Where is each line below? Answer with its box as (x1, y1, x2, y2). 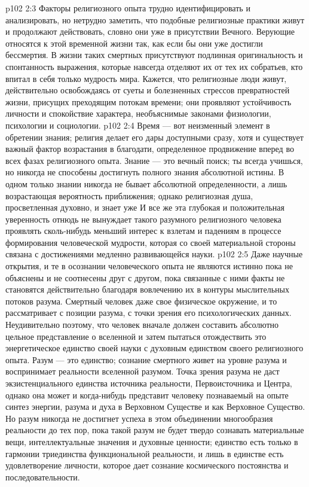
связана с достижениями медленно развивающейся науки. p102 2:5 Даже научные (5, 248, 303, 260)
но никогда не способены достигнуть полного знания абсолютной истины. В (5, 166, 284, 178)
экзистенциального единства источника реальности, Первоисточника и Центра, (5, 377, 292, 389)
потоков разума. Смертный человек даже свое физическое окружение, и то (5, 294, 277, 307)
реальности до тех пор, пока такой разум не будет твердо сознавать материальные (5, 424, 304, 436)
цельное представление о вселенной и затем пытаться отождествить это (5, 330, 267, 342)
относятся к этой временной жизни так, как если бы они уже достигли (5, 36, 263, 49)
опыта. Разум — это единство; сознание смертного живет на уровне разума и (5, 353, 287, 366)
